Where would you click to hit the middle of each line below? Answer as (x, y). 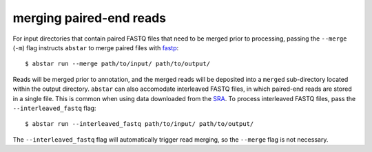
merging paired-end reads (90, 18)
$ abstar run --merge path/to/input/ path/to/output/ (117, 64)
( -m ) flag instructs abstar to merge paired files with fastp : (96, 47)
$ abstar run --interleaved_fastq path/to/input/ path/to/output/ (139, 124)
